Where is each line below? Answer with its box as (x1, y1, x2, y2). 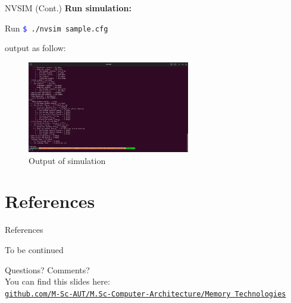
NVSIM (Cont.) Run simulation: (5, 2, 132, 14)
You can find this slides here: (5, 275, 110, 288)
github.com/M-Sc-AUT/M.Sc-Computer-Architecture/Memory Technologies (5, 289, 286, 298)
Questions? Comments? (5, 263, 90, 276)
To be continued (5, 243, 64, 255)
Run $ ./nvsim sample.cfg (5, 21, 108, 34)
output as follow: (5, 42, 66, 54)
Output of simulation (29, 154, 106, 166)
